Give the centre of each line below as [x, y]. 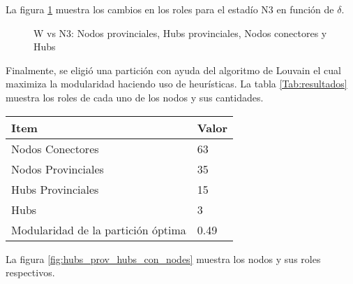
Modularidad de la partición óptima [99, 229]
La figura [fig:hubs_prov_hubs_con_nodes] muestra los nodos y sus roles [163, 258]
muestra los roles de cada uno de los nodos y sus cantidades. [135, 97]
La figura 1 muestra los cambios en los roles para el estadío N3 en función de [170, 9]
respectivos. [30, 272]
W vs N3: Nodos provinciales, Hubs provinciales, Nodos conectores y [180, 33]
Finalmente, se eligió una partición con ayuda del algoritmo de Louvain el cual [173, 70]
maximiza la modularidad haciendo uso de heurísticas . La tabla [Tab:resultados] [176, 84]
